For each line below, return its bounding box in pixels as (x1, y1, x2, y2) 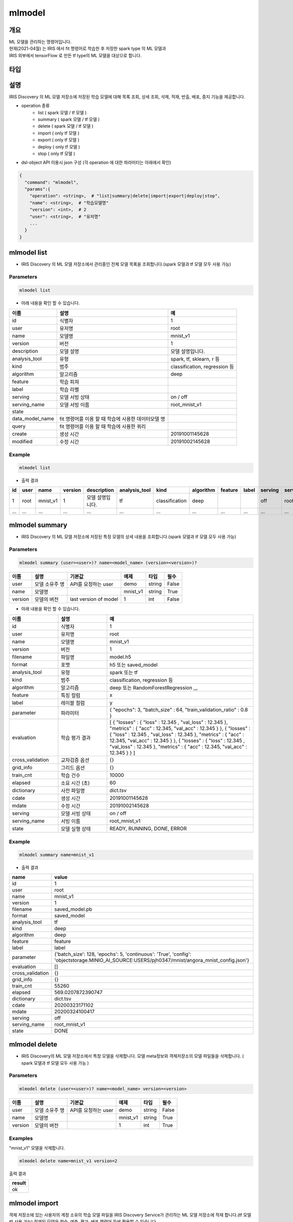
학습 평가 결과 (61, 735, 91, 742)
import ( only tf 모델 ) (38, 130, 80, 136)
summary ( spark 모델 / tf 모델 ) (38, 116, 100, 122)
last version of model (70, 595, 118, 602)
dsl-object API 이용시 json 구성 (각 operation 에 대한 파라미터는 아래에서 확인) (21, 159, 171, 166)
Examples (9, 1135, 33, 1141)
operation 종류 (21, 103, 50, 109)
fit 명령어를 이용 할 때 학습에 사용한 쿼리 (59, 423, 146, 430)
